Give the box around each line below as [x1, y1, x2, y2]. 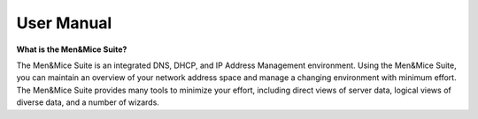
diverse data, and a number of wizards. [16, 97, 159, 108]
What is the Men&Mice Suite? [16, 44, 127, 55]
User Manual [16, 13, 112, 33]
